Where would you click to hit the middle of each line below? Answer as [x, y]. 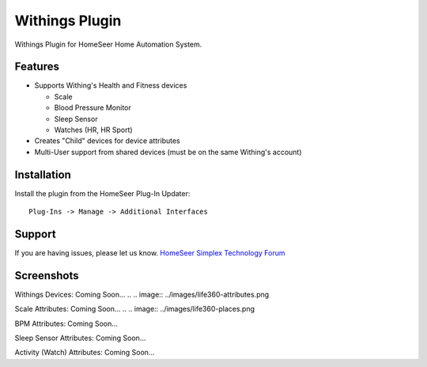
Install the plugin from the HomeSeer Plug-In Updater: [102, 193]
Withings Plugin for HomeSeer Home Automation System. [108, 44]
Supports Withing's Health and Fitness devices [111, 85]
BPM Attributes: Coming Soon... [66, 323]
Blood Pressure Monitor [93, 108]
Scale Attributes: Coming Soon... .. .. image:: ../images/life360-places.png [135, 309]
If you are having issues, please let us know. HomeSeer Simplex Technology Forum [150, 253]
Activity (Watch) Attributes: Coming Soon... [85, 353]
